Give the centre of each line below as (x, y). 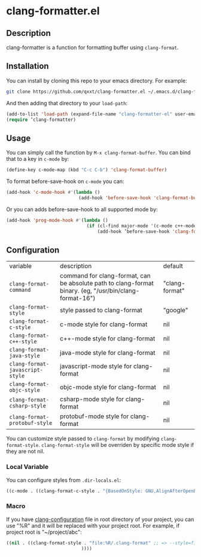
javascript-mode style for (96, 366)
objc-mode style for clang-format (108, 387)
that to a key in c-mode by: (38, 159)
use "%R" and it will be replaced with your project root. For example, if (93, 525)
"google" (176, 311)
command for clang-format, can (105, 276)
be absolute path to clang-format (106, 284)
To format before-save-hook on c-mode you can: (65, 181)
